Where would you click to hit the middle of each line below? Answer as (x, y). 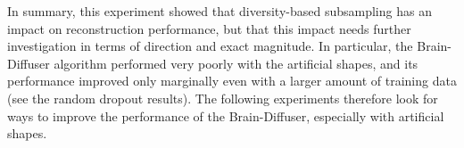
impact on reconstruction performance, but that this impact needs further (209, 28)
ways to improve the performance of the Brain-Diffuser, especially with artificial (226, 115)
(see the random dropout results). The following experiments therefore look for (223, 98)
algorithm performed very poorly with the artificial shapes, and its (236, 63)
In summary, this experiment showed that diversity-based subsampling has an (220, 11)
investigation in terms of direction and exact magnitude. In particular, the (210, 46)
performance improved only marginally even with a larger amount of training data (232, 81)
